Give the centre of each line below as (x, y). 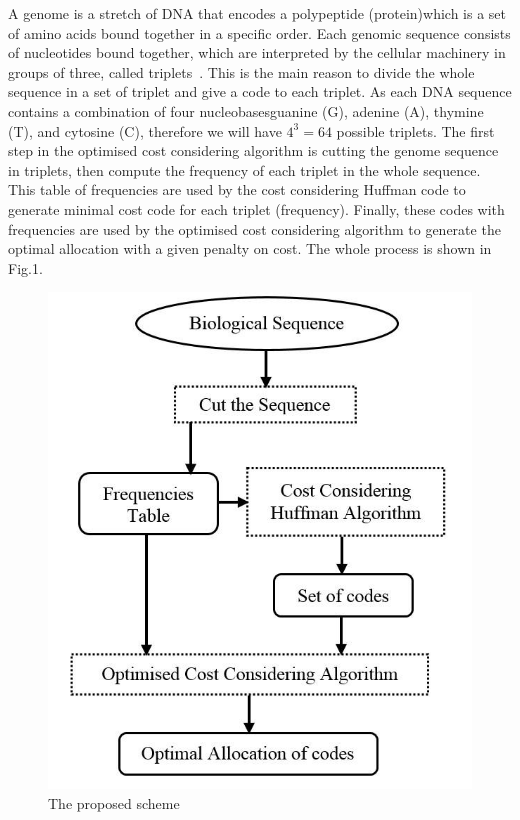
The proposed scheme (114, 803)
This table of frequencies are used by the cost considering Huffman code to (237, 189)
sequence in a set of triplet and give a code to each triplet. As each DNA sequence (260, 91)
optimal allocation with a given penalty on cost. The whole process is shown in (250, 248)
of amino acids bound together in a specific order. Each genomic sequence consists (259, 32)
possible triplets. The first (415, 130)
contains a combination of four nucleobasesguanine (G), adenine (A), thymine (246, 110)
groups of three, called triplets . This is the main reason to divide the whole (241, 71)
